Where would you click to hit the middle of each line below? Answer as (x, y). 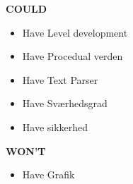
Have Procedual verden (73, 56)
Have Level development (75, 32)
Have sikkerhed (55, 127)
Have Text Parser (60, 79)
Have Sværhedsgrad (65, 103)
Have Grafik (48, 174)
